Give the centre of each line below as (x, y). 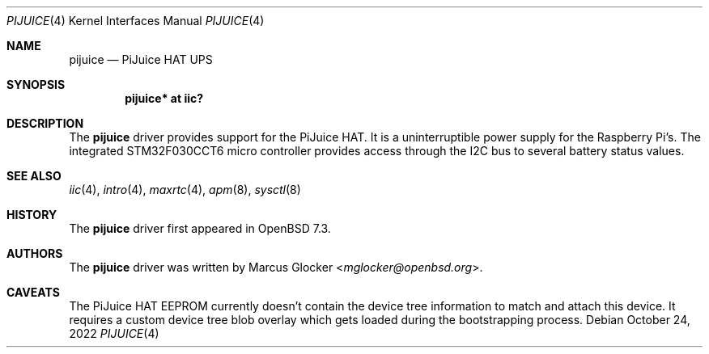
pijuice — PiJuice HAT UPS (141, 59)
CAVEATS (33, 292)
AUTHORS (35, 253)
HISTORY (32, 215)
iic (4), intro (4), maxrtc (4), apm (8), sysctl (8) (185, 190)
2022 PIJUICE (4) (114, 333)
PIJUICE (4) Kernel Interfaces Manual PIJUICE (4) (136, 21)
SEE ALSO (34, 176)
